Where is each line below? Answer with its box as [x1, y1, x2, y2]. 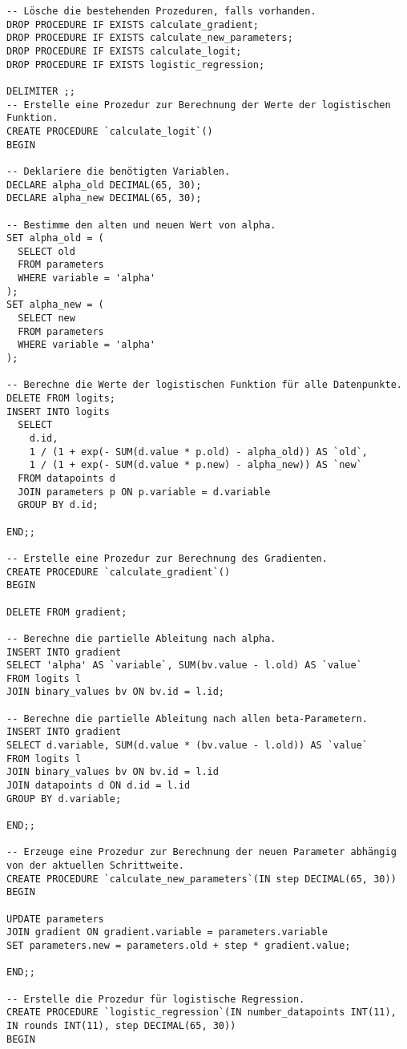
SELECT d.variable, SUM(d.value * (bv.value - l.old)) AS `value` [6, 740, 369, 752]
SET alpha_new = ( [6, 299, 104, 311]
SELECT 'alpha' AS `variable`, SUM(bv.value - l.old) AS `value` [6, 660, 362, 672]
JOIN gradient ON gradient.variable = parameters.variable [6, 926, 328, 938]
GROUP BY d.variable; [6, 793, 122, 805]
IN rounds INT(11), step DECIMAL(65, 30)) [6, 1019, 236, 1031]
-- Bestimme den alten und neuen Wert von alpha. [6, 219, 276, 231]
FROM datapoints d [18, 472, 116, 484]
